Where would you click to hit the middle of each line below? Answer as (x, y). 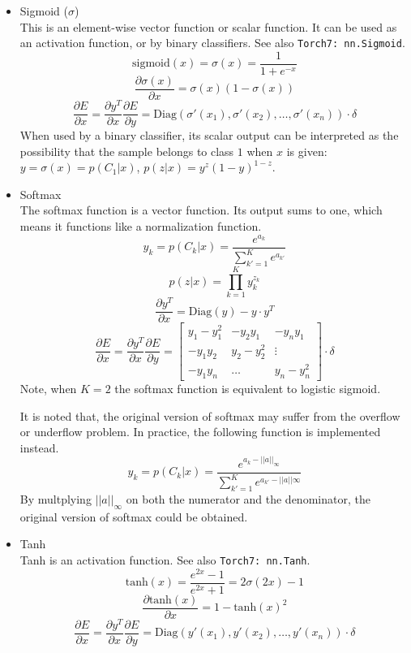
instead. (39, 447)
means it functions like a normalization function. (141, 226)
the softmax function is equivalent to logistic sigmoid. (248, 388)
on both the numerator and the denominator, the (248, 498)
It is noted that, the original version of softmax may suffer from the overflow (210, 415)
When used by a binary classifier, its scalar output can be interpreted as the (209, 135)
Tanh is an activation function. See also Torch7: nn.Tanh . (165, 559)
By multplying (56, 498)
